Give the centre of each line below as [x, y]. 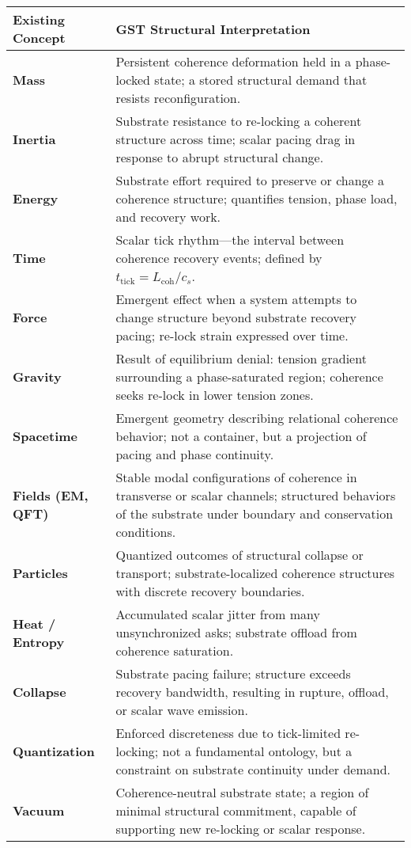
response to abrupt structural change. [220, 157]
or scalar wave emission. [182, 710]
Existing [39, 19]
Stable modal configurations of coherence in [236, 477]
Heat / [34, 623]
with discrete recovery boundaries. [210, 591]
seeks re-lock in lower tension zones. [215, 395]
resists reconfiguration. [178, 98]
